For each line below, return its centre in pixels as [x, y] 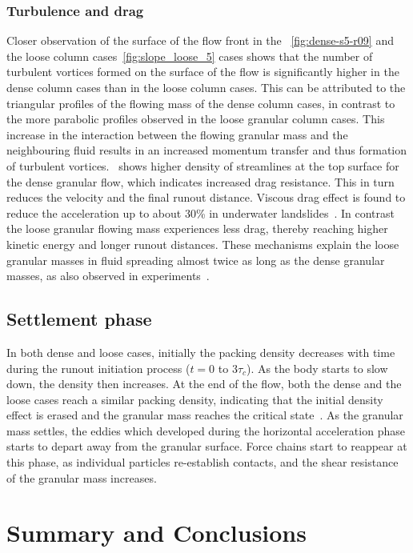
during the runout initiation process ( [98, 368]
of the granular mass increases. [82, 477]
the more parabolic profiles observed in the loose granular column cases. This [196, 119]
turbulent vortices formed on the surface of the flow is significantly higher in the [203, 72]
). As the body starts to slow [317, 368]
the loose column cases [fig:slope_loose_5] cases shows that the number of [190, 56]
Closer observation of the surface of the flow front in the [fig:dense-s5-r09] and [200, 40]
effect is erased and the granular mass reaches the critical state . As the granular [205, 415]
